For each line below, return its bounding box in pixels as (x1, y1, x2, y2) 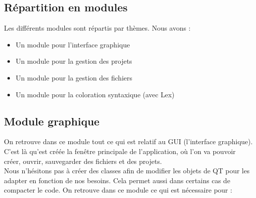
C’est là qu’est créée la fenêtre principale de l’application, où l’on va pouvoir (4, 146, 236, 156)
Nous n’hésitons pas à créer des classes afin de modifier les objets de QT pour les (4, 165, 250, 176)
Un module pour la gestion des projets (15, 56, 132, 66)
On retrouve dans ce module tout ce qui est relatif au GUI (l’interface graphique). (4, 136, 253, 147)
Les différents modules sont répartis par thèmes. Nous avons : (4, 23, 191, 33)
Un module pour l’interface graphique (15, 39, 130, 49)
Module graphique (4, 113, 100, 128)
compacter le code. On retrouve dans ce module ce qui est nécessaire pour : (4, 185, 232, 195)
